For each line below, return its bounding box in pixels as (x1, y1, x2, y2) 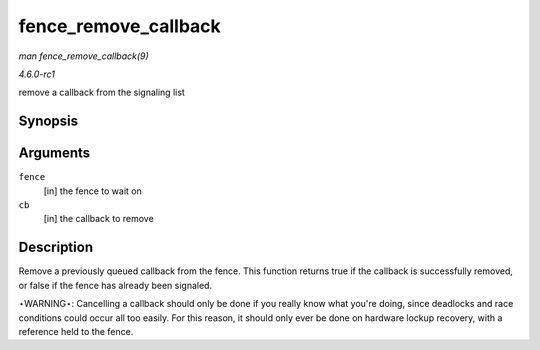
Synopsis (18, 113, 79, 130)
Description (18, 239, 94, 256)
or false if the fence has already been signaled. (18, 279, 213, 291)
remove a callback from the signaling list (18, 86, 185, 99)
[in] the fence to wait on (43, 185, 142, 197)
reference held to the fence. (18, 325, 134, 337)
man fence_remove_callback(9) (18, 50, 149, 62)
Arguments (18, 145, 91, 162)
